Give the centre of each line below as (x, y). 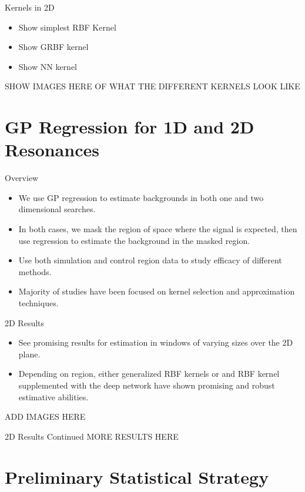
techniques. (38, 303)
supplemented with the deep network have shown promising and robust (147, 385)
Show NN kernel (48, 66)
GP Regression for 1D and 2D (130, 127)
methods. (35, 271)
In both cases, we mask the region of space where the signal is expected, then (158, 229)
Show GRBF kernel (53, 47)
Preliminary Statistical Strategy (137, 476)
